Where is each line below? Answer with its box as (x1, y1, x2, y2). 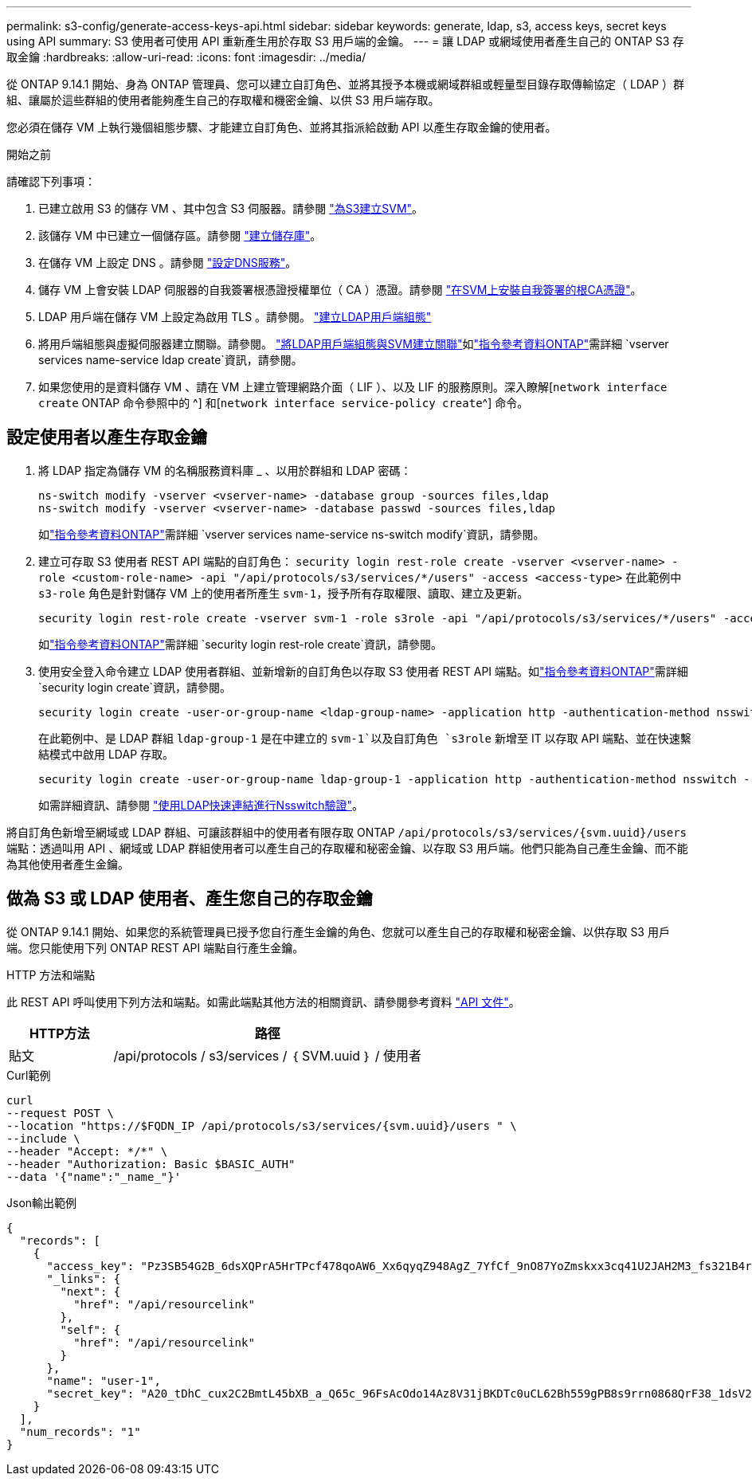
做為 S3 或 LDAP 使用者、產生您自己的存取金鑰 (6, 888, 373, 909)
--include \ (6, 1131, 80, 1145)
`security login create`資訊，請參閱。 (38, 680, 232, 694)
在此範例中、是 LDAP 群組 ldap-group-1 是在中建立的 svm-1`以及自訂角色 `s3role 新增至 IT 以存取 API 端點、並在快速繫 (38, 731, 691, 745)
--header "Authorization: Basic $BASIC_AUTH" (6, 1157, 296, 1170)
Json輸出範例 (6, 1195, 77, 1210)
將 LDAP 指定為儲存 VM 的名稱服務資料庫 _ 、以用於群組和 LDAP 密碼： (38, 463, 412, 477)
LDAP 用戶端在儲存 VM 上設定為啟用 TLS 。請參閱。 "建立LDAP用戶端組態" (38, 310, 432, 323)
